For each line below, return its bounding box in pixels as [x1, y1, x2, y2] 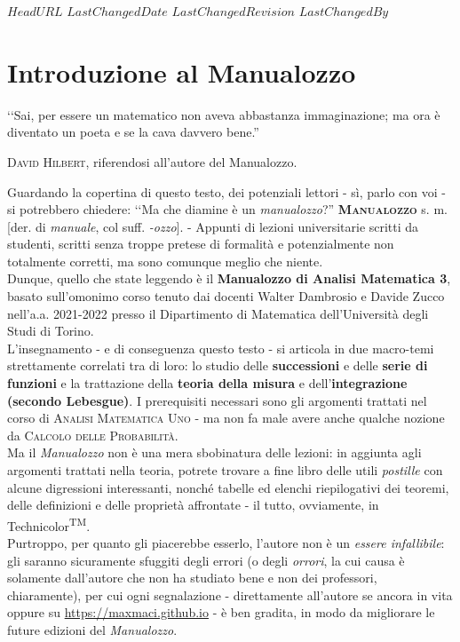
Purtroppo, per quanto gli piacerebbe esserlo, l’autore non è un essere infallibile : [7, 534, 445, 552]
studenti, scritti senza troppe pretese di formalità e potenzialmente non [7, 234, 394, 253]
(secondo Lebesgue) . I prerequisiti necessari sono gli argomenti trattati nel [7, 391, 427, 409]
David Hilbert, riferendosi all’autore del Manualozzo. [7, 152, 297, 170]
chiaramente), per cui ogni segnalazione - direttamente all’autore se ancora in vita [7, 585, 453, 604]
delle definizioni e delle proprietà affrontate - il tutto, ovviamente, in [7, 495, 379, 514]
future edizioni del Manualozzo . [7, 621, 178, 638]
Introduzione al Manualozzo [7, 53, 356, 90]
